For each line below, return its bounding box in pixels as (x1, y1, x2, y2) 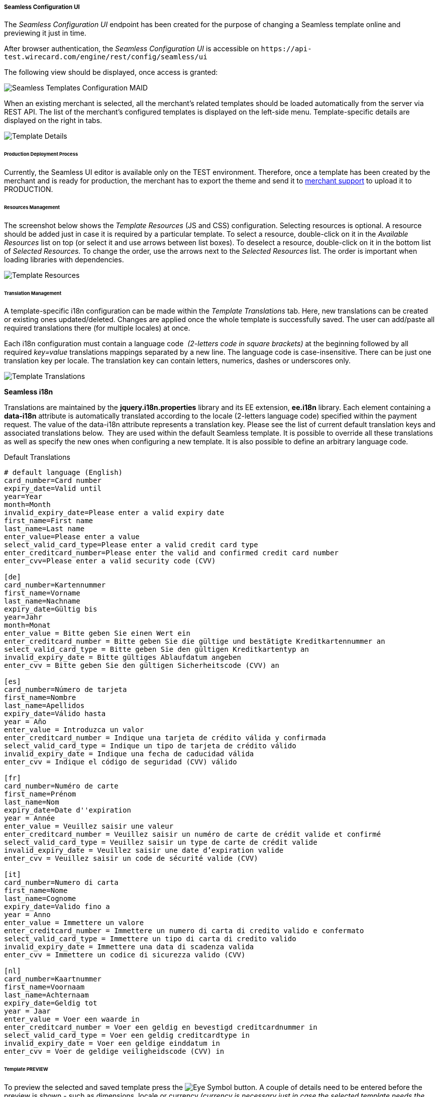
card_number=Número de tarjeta (4, 685, 127, 694)
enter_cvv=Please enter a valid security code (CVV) (4, 557, 216, 565)
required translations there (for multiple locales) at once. (4, 324, 190, 333)
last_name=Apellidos (4, 702, 85, 710)
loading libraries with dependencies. (4, 255, 124, 264)
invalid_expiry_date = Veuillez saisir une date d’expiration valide (4, 846, 284, 855)
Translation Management (4, 290, 62, 296)
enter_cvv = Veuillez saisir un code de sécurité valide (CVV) (4, 854, 258, 863)
